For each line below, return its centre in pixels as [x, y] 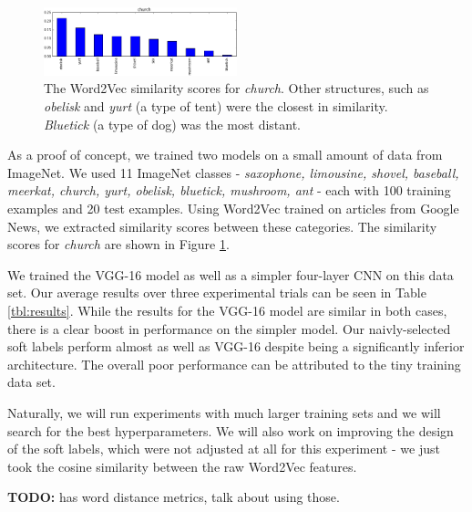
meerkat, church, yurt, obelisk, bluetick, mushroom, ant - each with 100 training [229, 190]
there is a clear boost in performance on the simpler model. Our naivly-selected [229, 328]
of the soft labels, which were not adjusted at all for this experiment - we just [224, 449]
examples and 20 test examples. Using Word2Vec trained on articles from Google [233, 209]
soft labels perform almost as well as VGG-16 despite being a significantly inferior [236, 346]
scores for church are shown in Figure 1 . [118, 244]
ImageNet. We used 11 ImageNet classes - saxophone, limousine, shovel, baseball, [233, 172]
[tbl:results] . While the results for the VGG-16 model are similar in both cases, [227, 310]
